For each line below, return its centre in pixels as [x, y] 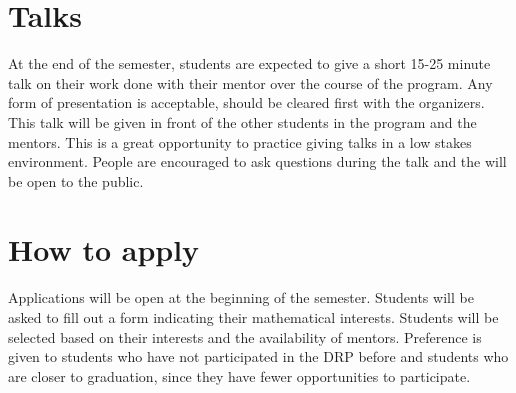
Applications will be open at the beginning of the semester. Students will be [241, 297]
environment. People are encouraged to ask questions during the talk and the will [257, 161]
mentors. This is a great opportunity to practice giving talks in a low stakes [240, 141]
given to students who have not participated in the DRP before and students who [258, 356]
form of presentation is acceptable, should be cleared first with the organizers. [246, 102]
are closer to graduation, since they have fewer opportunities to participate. [239, 375]
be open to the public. [76, 180]
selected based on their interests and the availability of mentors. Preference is [245, 336]
